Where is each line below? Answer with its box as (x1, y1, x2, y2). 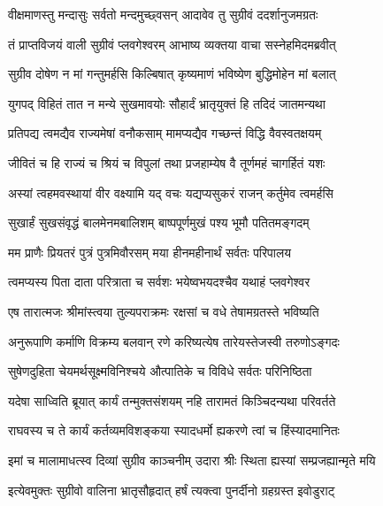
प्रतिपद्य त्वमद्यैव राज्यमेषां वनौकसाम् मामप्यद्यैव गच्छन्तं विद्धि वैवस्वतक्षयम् (8, 124, 322, 142)
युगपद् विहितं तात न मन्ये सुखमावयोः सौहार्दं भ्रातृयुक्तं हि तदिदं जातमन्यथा (8, 94, 326, 112)
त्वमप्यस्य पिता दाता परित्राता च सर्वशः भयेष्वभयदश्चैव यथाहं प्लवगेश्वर (8, 272, 310, 291)
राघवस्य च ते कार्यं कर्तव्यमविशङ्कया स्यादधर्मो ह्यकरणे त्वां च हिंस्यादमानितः (8, 421, 340, 440)
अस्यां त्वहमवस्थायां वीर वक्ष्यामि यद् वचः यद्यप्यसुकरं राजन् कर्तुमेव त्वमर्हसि (8, 183, 333, 202)
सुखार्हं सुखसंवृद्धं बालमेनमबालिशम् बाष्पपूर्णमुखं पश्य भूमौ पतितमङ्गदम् (8, 213, 310, 232)
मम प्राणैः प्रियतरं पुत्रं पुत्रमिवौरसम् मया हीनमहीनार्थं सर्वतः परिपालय (8, 242, 291, 261)
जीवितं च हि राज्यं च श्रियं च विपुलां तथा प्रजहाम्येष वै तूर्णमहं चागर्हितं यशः (8, 153, 326, 172)
